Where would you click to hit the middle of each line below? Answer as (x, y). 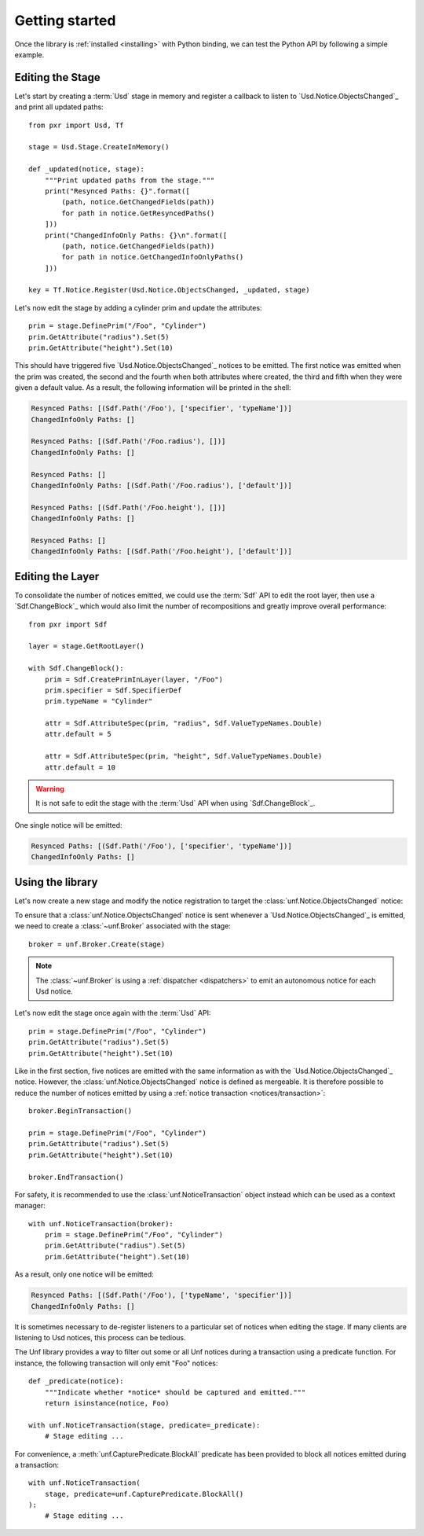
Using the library (56, 882)
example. (29, 54)
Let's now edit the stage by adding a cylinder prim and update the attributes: (138, 307)
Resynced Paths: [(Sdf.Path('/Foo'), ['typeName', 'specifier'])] (161, 1295)
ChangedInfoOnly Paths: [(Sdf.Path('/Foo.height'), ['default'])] (161, 551)
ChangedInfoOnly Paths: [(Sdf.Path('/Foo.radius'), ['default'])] (161, 485)
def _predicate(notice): (76, 1381)
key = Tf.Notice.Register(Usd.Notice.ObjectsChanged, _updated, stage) (169, 290)
